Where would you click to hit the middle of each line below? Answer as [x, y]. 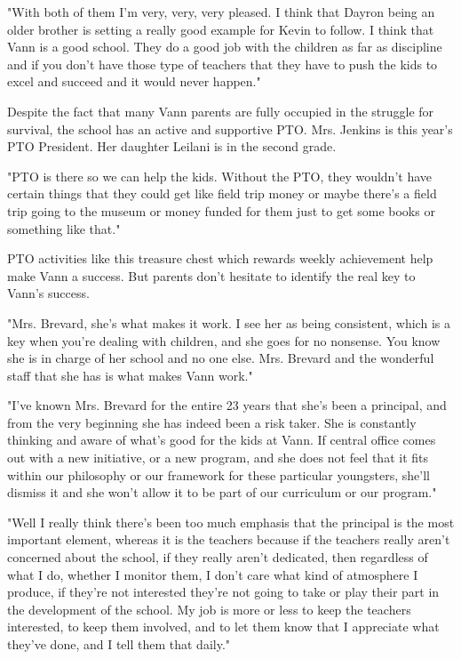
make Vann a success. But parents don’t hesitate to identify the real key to [211, 275]
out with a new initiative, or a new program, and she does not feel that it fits [218, 458]
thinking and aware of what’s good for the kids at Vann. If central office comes [222, 440]
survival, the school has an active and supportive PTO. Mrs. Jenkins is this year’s [230, 129]
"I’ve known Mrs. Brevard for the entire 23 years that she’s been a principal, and [227, 405]
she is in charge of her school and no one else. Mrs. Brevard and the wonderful [221, 358]
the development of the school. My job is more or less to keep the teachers [209, 609]
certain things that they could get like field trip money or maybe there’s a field [222, 193]
